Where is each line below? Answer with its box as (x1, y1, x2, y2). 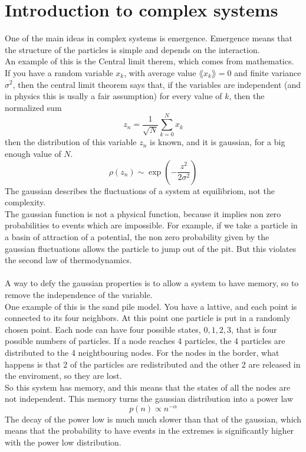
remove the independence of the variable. (5, 288, 153, 300)
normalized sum (5, 101, 62, 113)
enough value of (5, 148, 61, 159)
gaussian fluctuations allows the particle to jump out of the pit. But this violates (5, 242, 297, 254)
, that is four (231, 323, 277, 335)
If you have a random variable (5, 66, 113, 78)
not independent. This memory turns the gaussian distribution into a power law (5, 392, 294, 405)
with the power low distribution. (5, 436, 121, 448)
